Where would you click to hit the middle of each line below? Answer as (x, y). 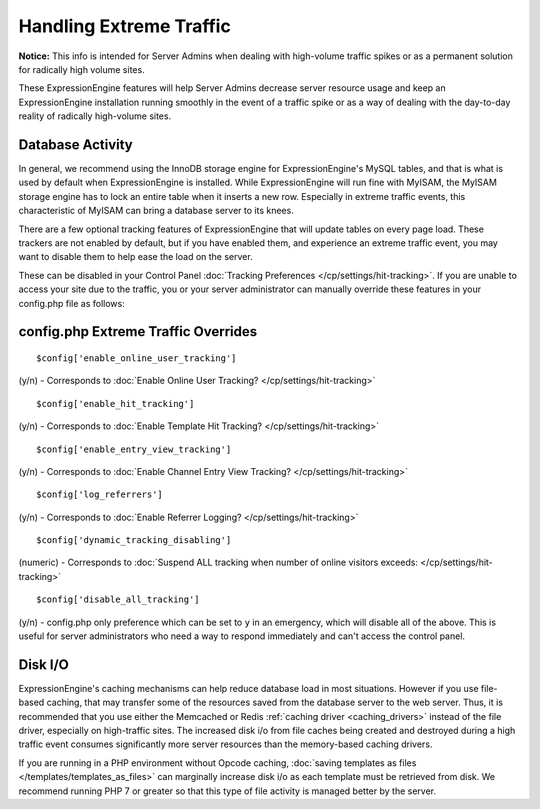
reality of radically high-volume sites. (95, 116)
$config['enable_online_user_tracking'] (136, 358)
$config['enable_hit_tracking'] (115, 403)
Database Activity (76, 144)
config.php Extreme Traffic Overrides (138, 331)
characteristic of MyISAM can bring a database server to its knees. (156, 211)
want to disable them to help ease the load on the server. (136, 257)
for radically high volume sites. (81, 69)
